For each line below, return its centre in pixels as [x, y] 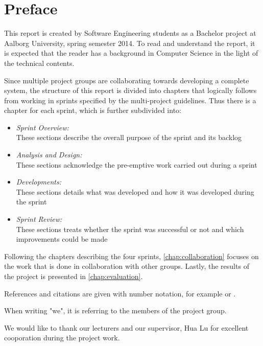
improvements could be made [62, 239]
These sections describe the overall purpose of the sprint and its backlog [129, 137]
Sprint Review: [39, 219]
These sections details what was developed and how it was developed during [135, 191]
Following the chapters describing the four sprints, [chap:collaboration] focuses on [131, 256]
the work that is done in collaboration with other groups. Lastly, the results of [127, 266]
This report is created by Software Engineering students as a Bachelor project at [130, 33]
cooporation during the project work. [62, 338]
